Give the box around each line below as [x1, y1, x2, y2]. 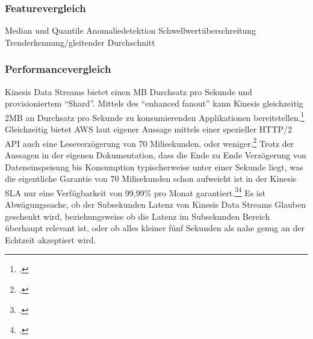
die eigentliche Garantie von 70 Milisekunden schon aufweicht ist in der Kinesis [5, 172, 297, 185]
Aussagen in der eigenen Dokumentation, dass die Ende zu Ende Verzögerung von [5, 148, 306, 161]
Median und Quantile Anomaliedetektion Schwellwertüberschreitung [5, 24, 256, 37]
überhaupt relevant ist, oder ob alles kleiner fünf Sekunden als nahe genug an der [5, 222, 305, 234]
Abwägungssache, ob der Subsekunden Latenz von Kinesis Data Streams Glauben [5, 197, 306, 210]
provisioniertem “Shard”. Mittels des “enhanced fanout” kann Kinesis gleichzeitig [5, 97, 303, 110]
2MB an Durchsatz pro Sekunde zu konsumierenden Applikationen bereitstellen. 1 [5, 109, 305, 123]
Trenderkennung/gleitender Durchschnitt [5, 36, 155, 48]
